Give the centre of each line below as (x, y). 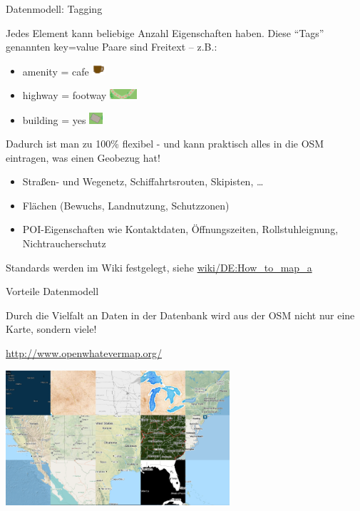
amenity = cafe (56, 71)
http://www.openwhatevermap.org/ (84, 353)
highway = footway (65, 94)
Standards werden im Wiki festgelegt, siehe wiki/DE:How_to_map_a (159, 267)
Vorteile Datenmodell (52, 291)
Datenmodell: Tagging (54, 9)
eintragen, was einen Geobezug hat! (83, 157)
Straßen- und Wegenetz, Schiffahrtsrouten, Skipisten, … (143, 181)
